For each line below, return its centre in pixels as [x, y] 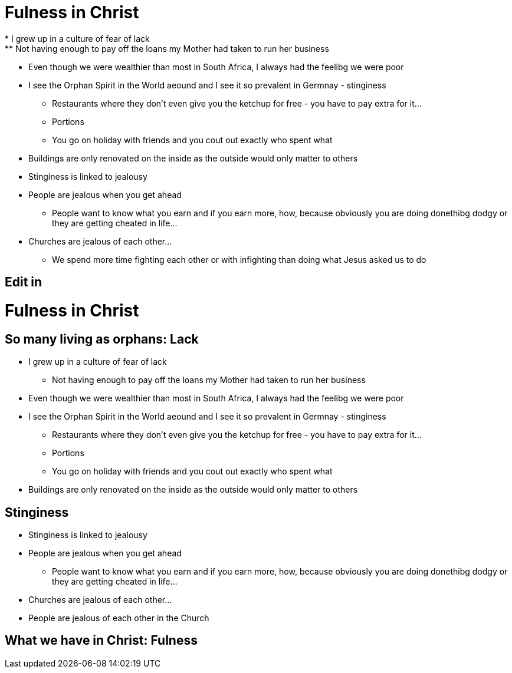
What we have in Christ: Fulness [101, 641]
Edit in [24, 282]
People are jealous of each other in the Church [119, 618]
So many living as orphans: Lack [102, 339]
